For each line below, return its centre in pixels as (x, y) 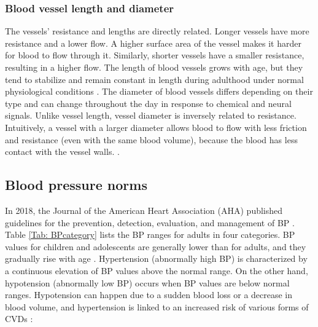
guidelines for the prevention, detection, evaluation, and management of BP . (150, 222)
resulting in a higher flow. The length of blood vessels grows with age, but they (154, 67)
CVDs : (19, 319)
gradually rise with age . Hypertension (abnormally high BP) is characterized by (156, 258)
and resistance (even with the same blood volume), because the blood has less (151, 139)
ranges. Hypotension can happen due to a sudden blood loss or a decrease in (149, 295)
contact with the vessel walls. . (62, 152)
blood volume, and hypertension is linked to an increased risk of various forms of (157, 306)
